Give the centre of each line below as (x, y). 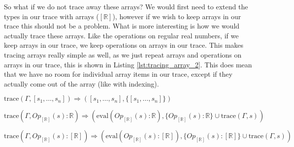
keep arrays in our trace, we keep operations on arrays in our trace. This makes (124, 45)
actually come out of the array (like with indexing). (82, 83)
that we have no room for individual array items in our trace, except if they (118, 74)
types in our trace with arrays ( (51, 16)
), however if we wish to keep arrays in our (177, 16)
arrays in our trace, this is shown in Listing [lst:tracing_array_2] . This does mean (128, 64)
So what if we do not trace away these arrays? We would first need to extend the (126, 6)
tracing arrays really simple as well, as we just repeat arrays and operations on (123, 54)
